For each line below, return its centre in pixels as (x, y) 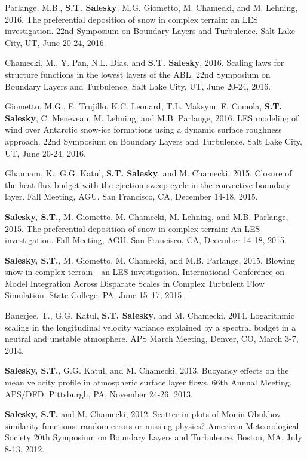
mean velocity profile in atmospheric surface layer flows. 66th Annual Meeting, (148, 382)
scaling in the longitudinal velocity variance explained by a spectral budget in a (151, 327)
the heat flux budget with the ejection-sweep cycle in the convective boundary (148, 184)
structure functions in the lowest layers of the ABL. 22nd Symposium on (138, 74)
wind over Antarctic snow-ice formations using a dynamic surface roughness (143, 129)
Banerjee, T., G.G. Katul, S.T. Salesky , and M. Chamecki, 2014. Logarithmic (150, 315)
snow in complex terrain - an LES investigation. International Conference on (145, 272)
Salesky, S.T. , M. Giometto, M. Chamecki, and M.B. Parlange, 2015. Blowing (150, 260)
